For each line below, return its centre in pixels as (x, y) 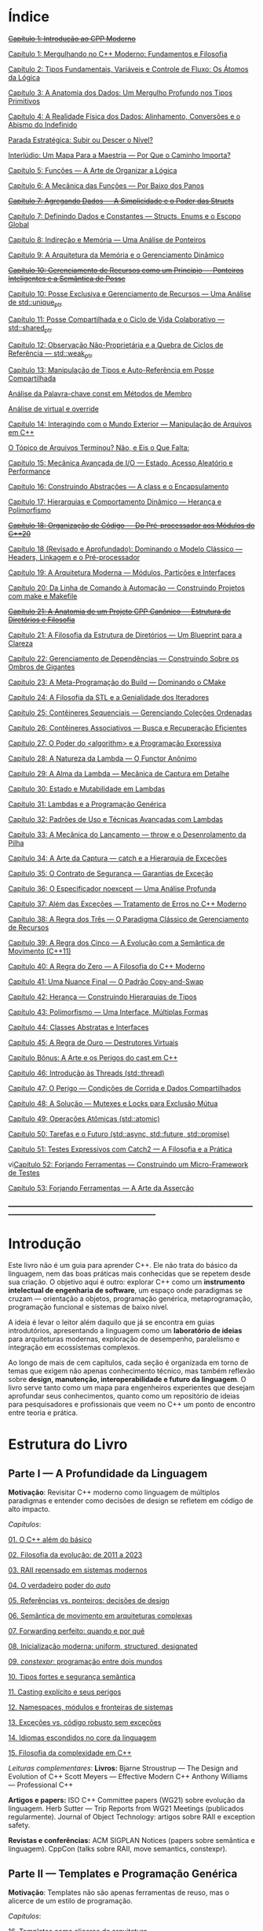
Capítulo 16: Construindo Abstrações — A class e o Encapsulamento (119, 487)
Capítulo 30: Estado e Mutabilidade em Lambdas (87, 789)
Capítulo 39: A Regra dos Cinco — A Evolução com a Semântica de (117, 943)
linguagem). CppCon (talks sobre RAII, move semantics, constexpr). (118, 1849)
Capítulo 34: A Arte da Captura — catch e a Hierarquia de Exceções (118, 858)
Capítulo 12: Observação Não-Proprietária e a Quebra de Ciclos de (116, 345)
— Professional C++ (41, 1785)
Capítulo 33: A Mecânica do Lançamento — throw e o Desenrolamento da (127, 835)
